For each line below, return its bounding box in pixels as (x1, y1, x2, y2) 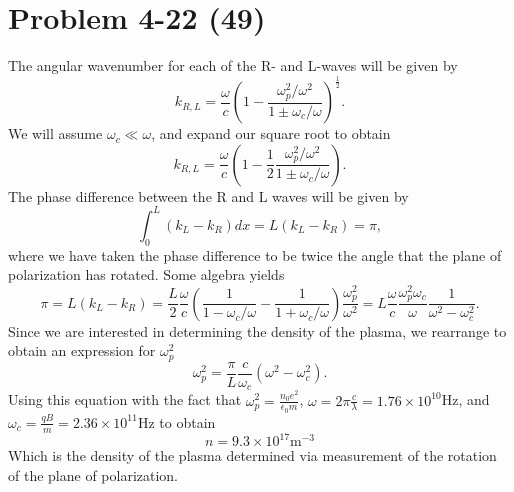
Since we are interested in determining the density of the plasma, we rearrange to (8, 320, 507, 341)
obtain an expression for (8, 340, 156, 361)
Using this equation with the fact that (8, 389, 242, 410)
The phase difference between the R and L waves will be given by (8, 185, 409, 206)
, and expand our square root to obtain (151, 123, 391, 144)
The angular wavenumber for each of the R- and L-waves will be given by (8, 55, 458, 76)
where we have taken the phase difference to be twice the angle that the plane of (8, 244, 502, 265)
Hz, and (441, 389, 490, 410)
